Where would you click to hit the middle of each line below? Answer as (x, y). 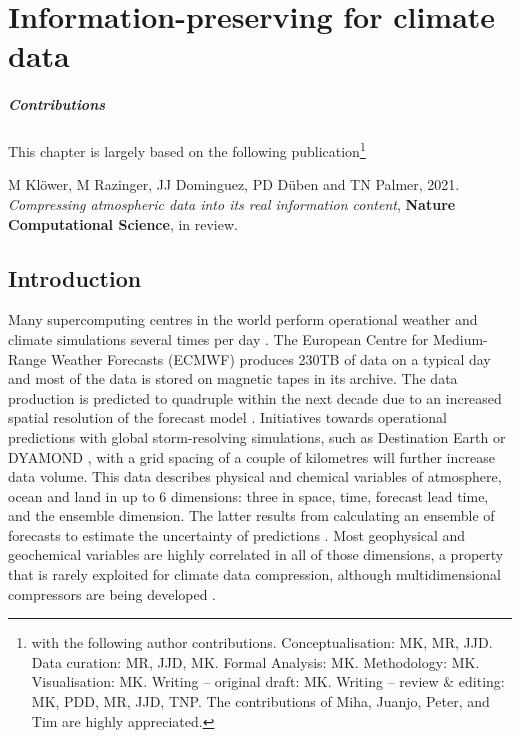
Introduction (75, 277)
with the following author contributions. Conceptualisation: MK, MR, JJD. (262, 642)
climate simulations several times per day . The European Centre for (218, 338)
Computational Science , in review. (123, 223)
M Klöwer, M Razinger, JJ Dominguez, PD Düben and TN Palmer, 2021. (234, 184)
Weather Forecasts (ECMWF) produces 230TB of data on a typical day (270, 358)
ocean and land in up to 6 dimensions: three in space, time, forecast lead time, (248, 495)
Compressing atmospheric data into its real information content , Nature (232, 203)
